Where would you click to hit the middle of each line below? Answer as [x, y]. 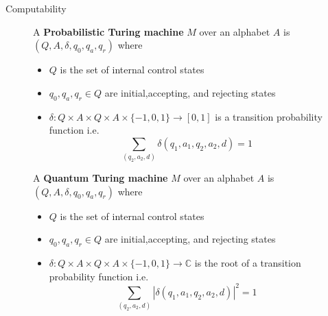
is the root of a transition [248, 263]
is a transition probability [269, 116]
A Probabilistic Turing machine [108, 31]
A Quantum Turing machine [101, 178]
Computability [36, 8]
